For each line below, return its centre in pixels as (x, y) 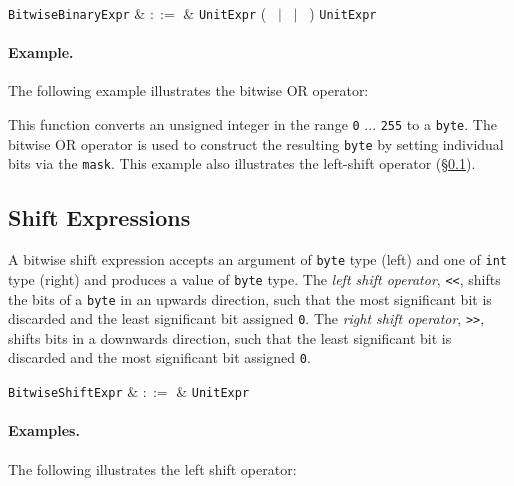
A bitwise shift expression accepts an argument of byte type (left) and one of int (257, 259)
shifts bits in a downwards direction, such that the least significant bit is (230, 337)
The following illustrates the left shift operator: (152, 468)
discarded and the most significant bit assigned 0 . (159, 357)
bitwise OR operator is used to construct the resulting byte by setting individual (256, 143)
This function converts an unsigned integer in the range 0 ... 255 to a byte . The (252, 124)
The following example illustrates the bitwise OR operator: (188, 90)
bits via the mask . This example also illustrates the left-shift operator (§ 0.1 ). (242, 163)
